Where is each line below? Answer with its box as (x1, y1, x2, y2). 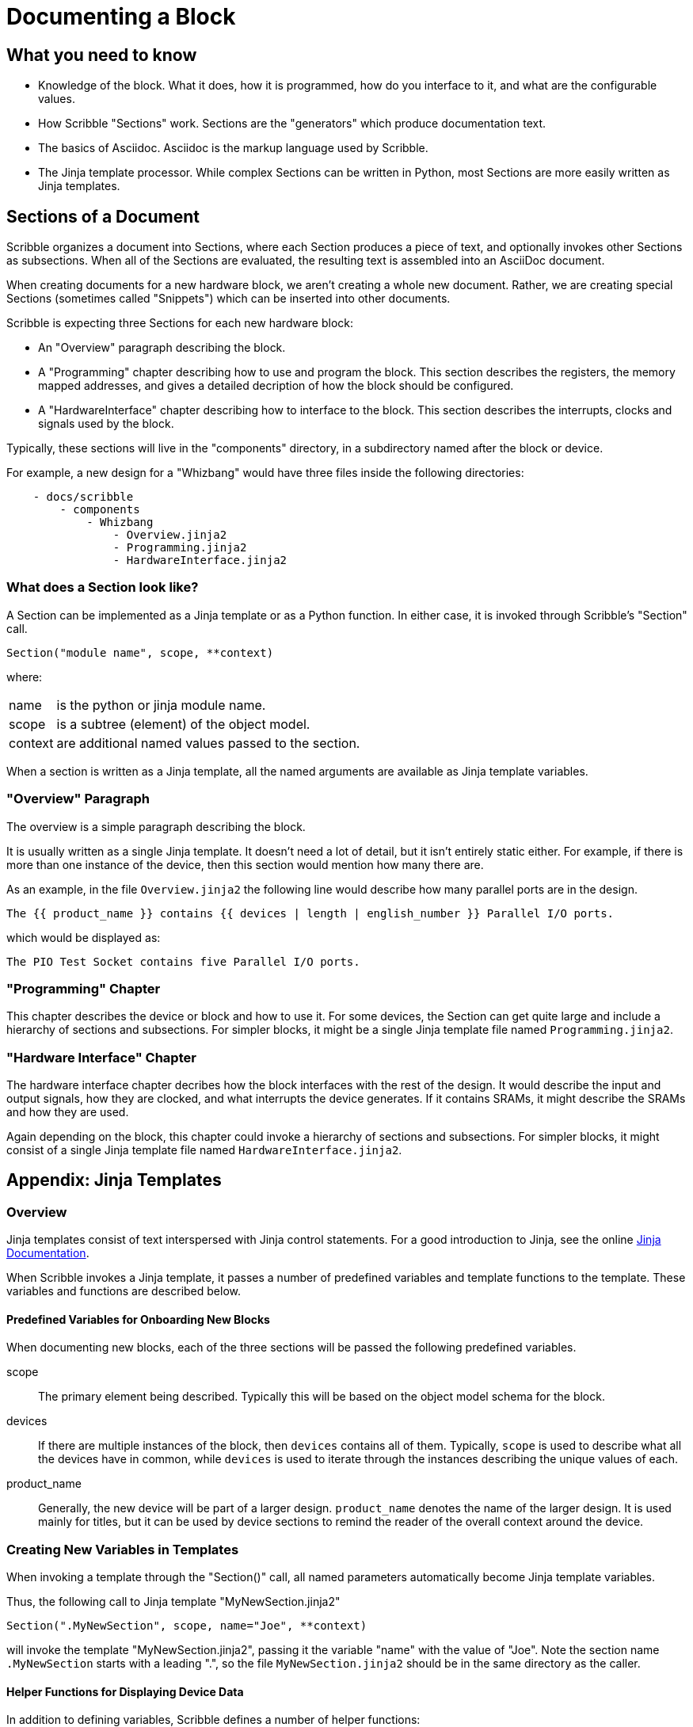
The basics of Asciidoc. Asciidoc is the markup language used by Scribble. (38, 141, 428, 155)
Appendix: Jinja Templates (6, 1170, 222, 1191)
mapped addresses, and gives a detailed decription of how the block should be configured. (38, 379, 514, 393)
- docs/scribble (32, 490, 134, 504)
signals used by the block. (38, 417, 174, 431)
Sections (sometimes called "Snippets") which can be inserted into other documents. (6, 292, 451, 306)
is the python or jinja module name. (56, 696, 266, 713)
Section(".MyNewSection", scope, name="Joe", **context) (6, 1619, 367, 1633)
